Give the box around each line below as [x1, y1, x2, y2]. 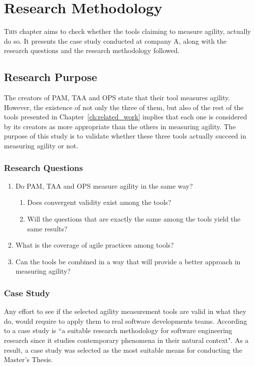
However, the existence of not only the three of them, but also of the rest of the [4, 102, 244, 112]
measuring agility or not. [4, 141, 79, 151]
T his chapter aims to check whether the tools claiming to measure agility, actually [4, 26, 251, 36]
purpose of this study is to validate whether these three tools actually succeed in [4, 131, 246, 141]
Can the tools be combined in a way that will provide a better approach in [15, 256, 241, 266]
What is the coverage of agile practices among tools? [15, 240, 174, 250]
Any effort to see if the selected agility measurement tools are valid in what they [4, 306, 247, 316]
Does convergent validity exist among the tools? [27, 197, 171, 207]
